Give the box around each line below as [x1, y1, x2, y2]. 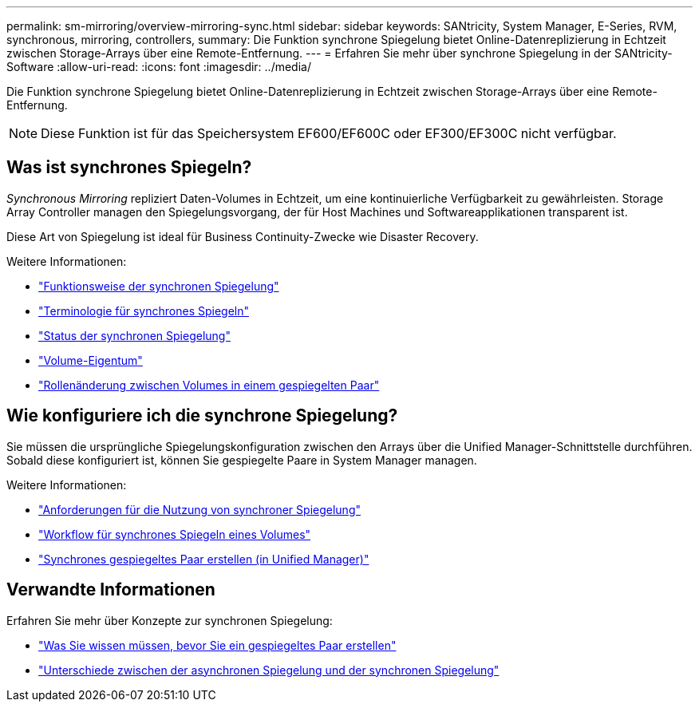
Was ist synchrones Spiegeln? [6, 157, 252, 178]
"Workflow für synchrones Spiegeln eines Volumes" [38, 527, 311, 541]
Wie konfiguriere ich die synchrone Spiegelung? [6, 405, 398, 426]
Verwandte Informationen [6, 579, 215, 600]
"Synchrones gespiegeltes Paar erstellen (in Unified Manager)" [38, 552, 369, 566]
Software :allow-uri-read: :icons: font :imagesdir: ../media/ [6, 60, 311, 73]
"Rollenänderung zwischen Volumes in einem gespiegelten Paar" [38, 378, 380, 392]
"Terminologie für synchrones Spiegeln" [38, 303, 250, 318]
